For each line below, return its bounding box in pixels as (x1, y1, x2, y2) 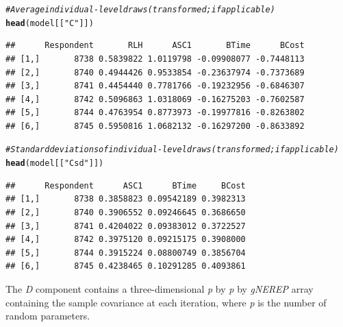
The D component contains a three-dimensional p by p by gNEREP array (5, 281, 314, 295)
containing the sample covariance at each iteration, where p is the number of (5, 295, 327, 309)
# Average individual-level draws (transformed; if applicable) (5, 5, 275, 14)
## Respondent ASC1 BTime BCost (5, 180, 246, 191)
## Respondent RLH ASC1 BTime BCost (5, 40, 305, 51)
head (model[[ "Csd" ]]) (5, 158, 104, 169)
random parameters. (5, 308, 90, 323)
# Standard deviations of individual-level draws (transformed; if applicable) (5, 145, 339, 155)
